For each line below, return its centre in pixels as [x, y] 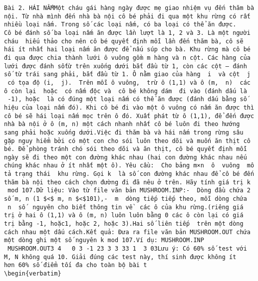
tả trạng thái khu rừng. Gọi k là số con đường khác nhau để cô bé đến [129, 174]
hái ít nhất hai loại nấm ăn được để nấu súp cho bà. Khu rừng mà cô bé [127, 50]
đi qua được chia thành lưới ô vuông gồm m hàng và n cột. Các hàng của [127, 58]
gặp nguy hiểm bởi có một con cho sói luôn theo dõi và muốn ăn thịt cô [127, 141]
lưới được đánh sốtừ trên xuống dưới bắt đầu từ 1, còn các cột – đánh [126, 66]
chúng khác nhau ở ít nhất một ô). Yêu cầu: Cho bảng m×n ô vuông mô [129, 166]
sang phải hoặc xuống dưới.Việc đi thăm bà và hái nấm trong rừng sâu [124, 132]
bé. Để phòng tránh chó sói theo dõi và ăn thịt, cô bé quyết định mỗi [126, 149]
